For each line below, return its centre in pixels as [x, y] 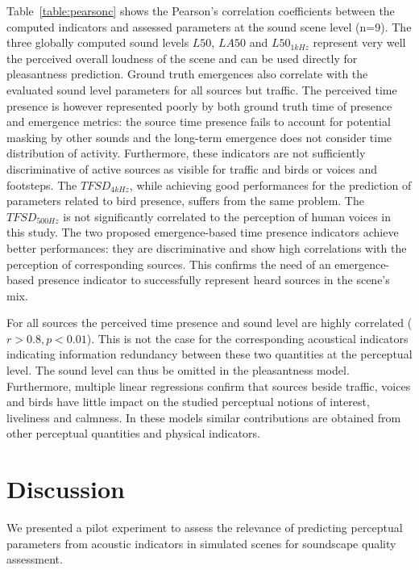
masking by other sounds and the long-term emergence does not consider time [199, 137]
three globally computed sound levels [98, 42]
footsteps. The [42, 184]
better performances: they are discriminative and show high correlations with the [207, 247]
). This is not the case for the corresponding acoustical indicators [247, 338]
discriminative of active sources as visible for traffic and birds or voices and [192, 168]
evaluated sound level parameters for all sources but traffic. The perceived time [202, 89]
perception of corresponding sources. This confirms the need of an [169, 264]
